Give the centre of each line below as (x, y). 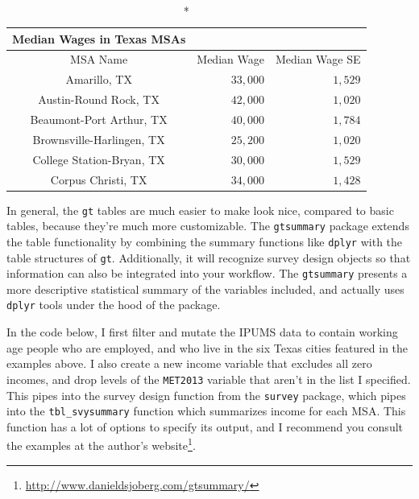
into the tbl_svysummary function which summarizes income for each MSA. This (206, 411)
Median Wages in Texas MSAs (99, 38)
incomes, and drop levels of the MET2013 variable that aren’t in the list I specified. (209, 379)
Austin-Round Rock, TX (99, 99)
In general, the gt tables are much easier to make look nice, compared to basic (200, 210)
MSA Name (99, 59)
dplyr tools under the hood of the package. (114, 305)
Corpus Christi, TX (99, 179)
